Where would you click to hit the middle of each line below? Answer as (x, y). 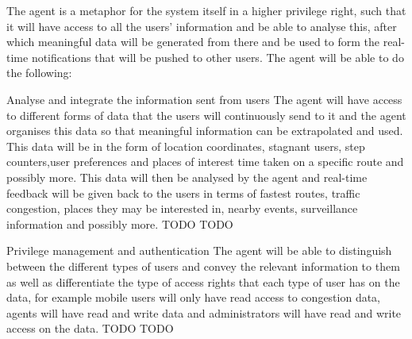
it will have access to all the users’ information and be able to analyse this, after (202, 26)
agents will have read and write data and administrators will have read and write (204, 312)
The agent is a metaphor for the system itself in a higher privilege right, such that (206, 10)
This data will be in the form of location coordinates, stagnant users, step (186, 146)
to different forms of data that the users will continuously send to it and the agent (206, 115)
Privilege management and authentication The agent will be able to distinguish (199, 250)
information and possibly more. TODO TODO (120, 223)
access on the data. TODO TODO (90, 328)
